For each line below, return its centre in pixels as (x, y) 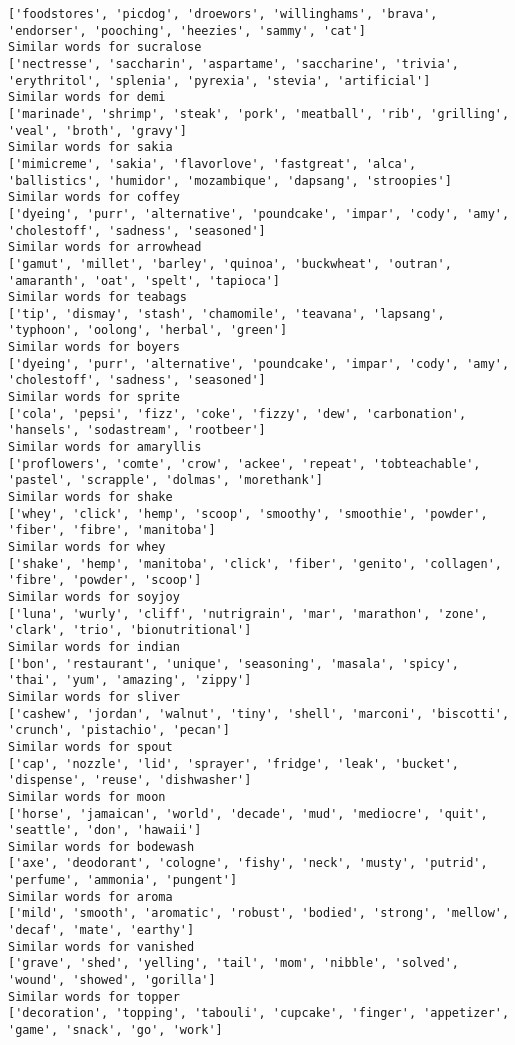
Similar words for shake (90, 497)
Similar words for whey (87, 547)
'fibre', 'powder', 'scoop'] (105, 580)
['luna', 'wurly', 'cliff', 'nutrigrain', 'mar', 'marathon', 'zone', (248, 613)
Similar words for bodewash (101, 846)
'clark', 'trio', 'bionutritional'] (130, 630)
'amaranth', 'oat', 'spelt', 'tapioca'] (144, 280)
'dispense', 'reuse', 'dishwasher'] (130, 780)
